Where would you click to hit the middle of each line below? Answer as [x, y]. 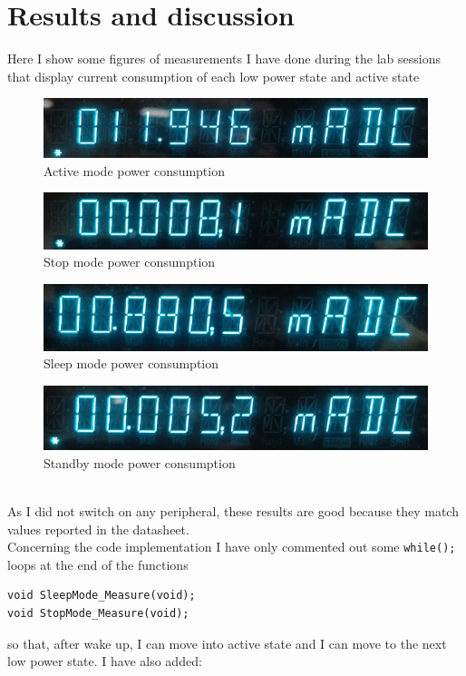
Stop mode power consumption [130, 262]
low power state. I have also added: [105, 661]
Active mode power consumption [134, 170]
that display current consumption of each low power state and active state [214, 76]
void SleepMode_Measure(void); [102, 596]
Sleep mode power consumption [131, 363]
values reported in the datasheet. [98, 529]
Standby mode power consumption [140, 462]
